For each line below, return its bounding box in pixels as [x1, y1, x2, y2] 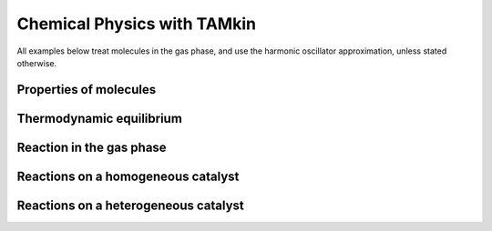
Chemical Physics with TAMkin [16, 14, 257, 34]
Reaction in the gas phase [16, 139, 168, 155]
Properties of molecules [16, 82, 157, 97]
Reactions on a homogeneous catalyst [16, 168, 240, 184]
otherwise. [16, 57, 57, 68]
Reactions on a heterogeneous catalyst [16, 197, 245, 213]
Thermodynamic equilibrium [16, 110, 182, 126]
